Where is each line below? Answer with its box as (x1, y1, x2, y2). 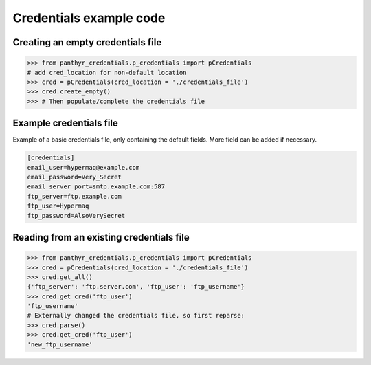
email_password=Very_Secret (27, 173, 122, 181)
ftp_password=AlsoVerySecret (27, 212, 126, 219)
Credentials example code (12, 10, 166, 25)
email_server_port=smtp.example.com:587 (27, 183, 165, 190)
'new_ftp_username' (27, 340, 93, 349)
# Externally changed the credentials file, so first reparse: (27, 311, 245, 320)
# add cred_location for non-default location (27, 69, 187, 76)
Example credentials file (12, 118, 118, 129)
